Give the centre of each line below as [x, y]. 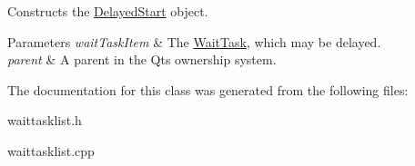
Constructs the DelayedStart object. [108, 11]
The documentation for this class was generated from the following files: [208, 89]
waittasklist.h [45, 120]
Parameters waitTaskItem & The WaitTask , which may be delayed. [194, 41]
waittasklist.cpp [51, 150]
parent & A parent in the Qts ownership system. [142, 59]
